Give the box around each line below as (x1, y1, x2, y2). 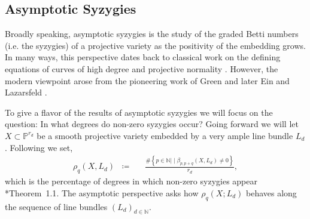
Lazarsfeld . (5, 86, 47, 98)
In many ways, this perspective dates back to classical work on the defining (5, 51, 281, 63)
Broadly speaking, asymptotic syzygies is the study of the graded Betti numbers (5, 27, 299, 40)
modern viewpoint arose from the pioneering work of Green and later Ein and (5, 74, 290, 87)
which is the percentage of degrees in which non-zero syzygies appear (5, 175, 257, 187)
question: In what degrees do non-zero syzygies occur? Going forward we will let (5, 118, 299, 130)
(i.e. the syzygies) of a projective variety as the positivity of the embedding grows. (5, 39, 306, 51)
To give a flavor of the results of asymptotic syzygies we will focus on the (5, 106, 273, 118)
